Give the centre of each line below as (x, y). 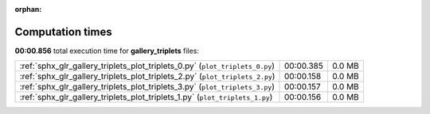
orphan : (28, 9)
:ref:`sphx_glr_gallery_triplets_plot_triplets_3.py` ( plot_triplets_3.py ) (147, 87)
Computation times (63, 32)
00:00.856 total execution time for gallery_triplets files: (107, 51)
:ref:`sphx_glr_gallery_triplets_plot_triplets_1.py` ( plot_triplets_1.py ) (146, 97)
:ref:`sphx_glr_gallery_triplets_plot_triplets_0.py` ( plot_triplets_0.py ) (147, 66)
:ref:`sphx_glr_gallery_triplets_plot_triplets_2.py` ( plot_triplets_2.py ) (147, 77)
